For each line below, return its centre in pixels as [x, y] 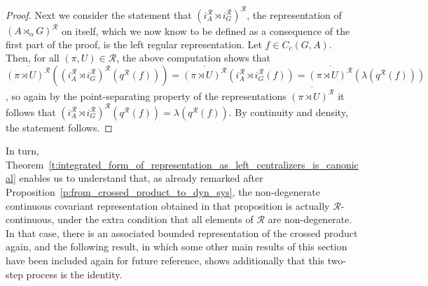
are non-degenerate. [310, 219]
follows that [31, 112]
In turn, [22, 151]
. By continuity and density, [289, 112]
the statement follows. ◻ [59, 127]
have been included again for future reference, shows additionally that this [165, 260]
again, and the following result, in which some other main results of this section [177, 246]
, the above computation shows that [193, 58]
